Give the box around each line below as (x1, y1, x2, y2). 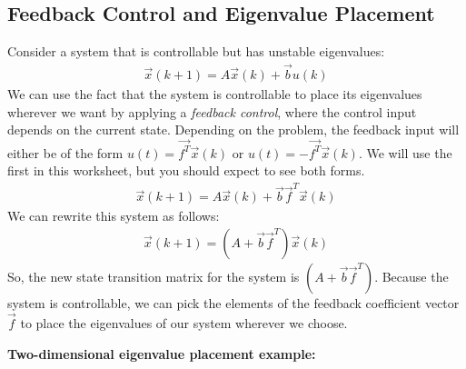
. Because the (374, 267, 449, 286)
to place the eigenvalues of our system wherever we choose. (20, 313, 348, 332)
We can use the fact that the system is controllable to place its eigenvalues (7, 85, 422, 104)
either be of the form (7, 143, 124, 162)
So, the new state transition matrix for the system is (7, 267, 300, 286)
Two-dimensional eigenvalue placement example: (7, 344, 316, 363)
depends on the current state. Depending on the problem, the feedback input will (7, 120, 460, 139)
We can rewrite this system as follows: (7, 206, 220, 225)
